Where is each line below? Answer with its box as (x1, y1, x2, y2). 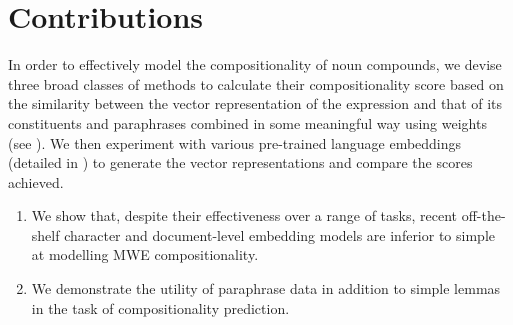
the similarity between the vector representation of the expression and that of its (8, 93, 503, 114)
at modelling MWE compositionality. (31, 244, 259, 265)
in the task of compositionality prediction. (31, 297, 290, 318)
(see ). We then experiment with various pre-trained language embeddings (8, 132, 462, 153)
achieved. (8, 171, 64, 192)
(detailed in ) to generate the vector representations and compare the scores (8, 152, 473, 173)
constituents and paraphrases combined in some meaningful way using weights (8, 112, 487, 133)
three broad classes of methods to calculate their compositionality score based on (8, 73, 504, 94)
